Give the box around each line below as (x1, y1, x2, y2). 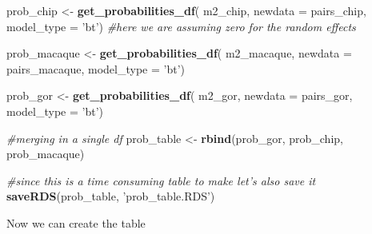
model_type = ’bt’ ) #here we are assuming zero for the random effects (6, 18, 356, 34)
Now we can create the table (6, 214, 146, 231)
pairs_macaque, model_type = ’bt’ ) (6, 60, 185, 77)
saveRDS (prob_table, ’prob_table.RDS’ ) (6, 188, 215, 204)
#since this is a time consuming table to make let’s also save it (6, 172, 316, 188)
